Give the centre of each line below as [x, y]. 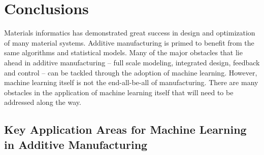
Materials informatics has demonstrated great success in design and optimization [130, 33]
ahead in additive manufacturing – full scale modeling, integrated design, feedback [132, 62]
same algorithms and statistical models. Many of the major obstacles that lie [123, 52]
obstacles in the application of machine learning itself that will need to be [119, 92]
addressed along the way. [43, 102]
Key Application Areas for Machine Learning [125, 129]
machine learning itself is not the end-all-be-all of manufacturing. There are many [131, 82]
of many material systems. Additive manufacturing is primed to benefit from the [129, 42]
